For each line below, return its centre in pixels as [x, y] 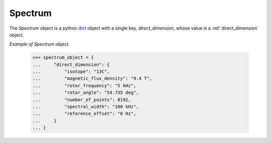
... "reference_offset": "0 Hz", [84, 114]
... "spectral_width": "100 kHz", [86, 107]
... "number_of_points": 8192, [82, 100]
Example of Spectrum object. [40, 44]
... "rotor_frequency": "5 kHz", [84, 86]
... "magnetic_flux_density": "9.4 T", [92, 79]
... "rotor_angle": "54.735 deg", [86, 93]
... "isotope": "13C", [71, 72]
